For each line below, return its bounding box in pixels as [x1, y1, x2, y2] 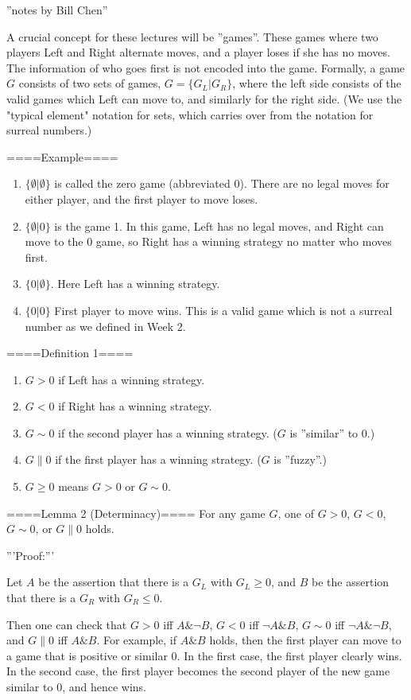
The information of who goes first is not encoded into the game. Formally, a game [6, 59, 405, 76]
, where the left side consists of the [232, 75, 401, 91]
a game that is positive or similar [6, 647, 168, 663]
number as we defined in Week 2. [25, 317, 186, 334]
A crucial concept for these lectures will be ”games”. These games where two [6, 28, 378, 45]
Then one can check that [6, 616, 127, 632]
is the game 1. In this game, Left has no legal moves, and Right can [54, 217, 384, 234]
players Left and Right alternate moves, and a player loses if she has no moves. [6, 44, 390, 60]
